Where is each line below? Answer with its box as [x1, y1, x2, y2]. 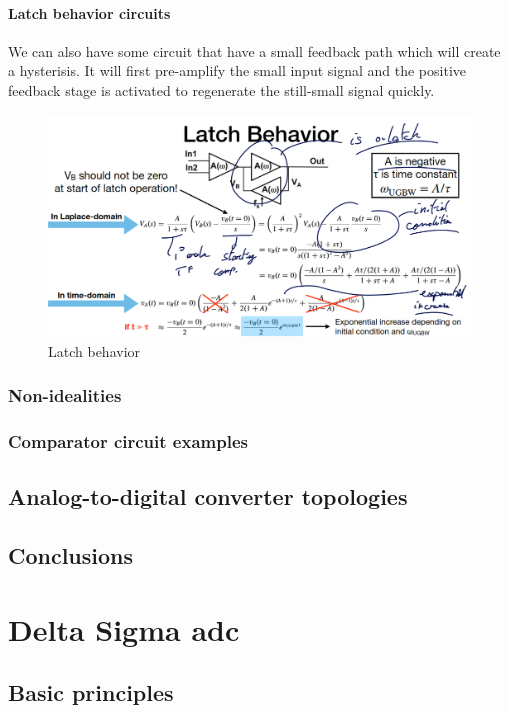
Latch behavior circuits [8, 2, 171, 23]
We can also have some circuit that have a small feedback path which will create [8, 40, 501, 61]
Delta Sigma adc [8, 608, 240, 649]
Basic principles [8, 677, 174, 708]
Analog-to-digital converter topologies [8, 481, 408, 512]
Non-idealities [8, 383, 122, 408]
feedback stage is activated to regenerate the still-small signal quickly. [8, 79, 435, 100]
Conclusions [8, 539, 134, 570]
